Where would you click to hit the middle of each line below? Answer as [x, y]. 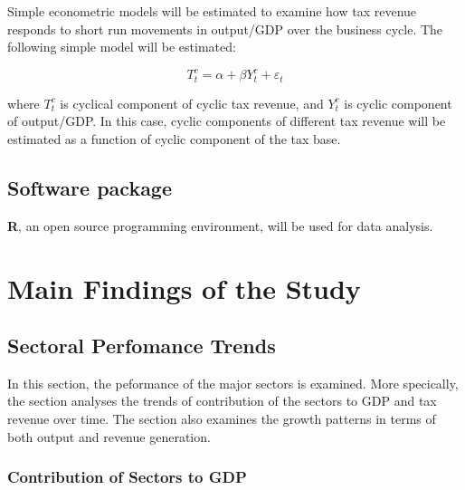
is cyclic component [398, 103]
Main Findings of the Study [184, 288]
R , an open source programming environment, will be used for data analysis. [220, 225]
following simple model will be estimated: [122, 47]
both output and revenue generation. [109, 436]
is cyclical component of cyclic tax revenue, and [192, 103]
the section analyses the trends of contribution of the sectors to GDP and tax [222, 401]
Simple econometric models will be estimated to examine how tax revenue [212, 11]
